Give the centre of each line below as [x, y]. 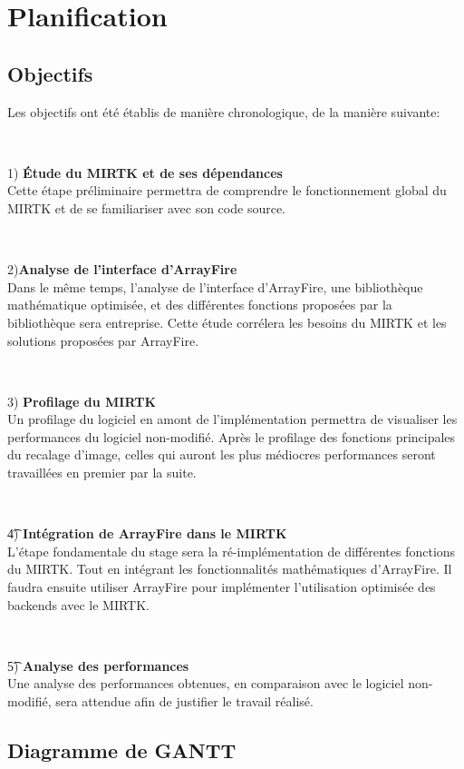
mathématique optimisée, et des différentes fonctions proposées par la [200, 305]
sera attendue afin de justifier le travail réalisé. [184, 701]
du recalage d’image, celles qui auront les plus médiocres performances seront [222, 454]
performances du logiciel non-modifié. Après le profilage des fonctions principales [232, 436]
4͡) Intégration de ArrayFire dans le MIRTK [147, 533]
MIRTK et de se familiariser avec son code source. [147, 207]
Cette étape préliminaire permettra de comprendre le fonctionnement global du [227, 190]
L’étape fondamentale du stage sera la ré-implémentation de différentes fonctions [232, 551]
